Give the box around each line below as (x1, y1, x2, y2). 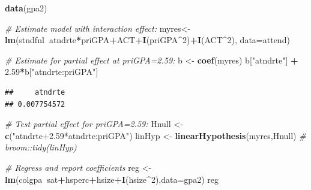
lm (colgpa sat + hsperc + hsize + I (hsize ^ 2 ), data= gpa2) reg (5, 173, 219, 185)
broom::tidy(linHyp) (5, 141, 77, 153)
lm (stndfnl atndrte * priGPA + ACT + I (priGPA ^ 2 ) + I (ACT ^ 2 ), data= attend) (5, 34, 290, 46)
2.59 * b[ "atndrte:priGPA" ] (5, 65, 98, 78)
